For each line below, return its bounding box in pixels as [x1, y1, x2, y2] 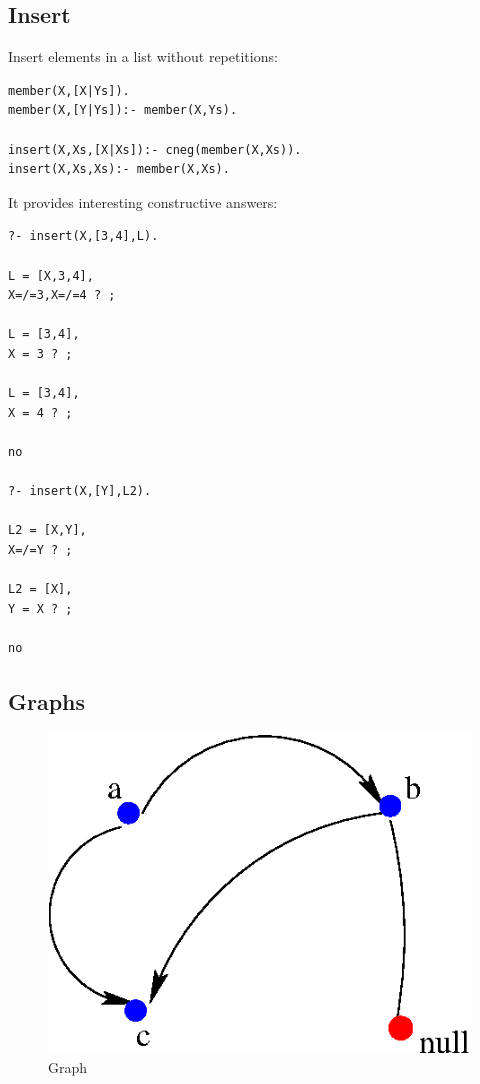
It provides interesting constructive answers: [8, 191, 278, 212]
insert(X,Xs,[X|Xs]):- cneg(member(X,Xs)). [8, 142, 302, 157]
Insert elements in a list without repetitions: [8, 46, 278, 67]
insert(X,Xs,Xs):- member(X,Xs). [8, 162, 230, 177]
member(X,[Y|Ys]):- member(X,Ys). [8, 103, 238, 118]
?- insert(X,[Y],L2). [8, 484, 152, 499]
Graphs [8, 685, 86, 716]
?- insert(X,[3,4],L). [8, 229, 159, 244]
